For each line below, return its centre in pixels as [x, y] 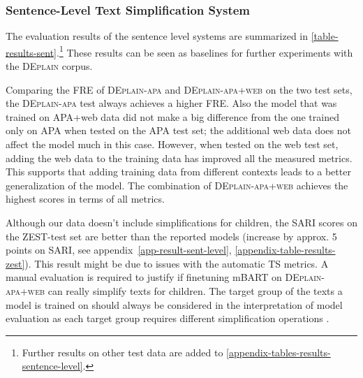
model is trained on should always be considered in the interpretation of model [174, 304]
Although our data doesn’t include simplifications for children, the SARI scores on [181, 222]
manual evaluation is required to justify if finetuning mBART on [144, 277]
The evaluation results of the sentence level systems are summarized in [157, 36]
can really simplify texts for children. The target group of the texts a [195, 290]
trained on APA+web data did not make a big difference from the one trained [172, 116]
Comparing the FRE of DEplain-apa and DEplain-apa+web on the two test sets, [179, 89]
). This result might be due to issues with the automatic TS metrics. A [177, 263]
